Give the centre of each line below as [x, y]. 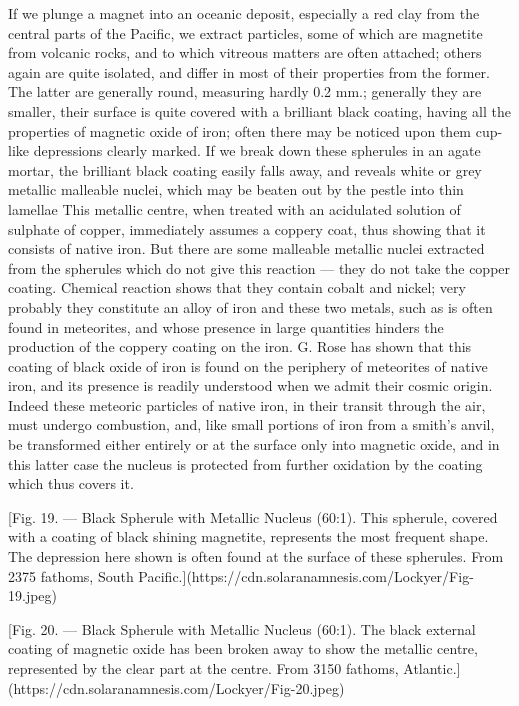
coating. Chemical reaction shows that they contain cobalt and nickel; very [237, 287]
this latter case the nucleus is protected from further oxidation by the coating [245, 463]
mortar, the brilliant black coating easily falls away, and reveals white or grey [245, 169]
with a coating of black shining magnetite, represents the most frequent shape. [248, 536]
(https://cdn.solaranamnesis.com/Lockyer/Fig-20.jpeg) [176, 687]
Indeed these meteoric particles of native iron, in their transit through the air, [247, 404]
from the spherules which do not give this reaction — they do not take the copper [259, 267]
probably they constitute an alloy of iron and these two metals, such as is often [250, 306]
